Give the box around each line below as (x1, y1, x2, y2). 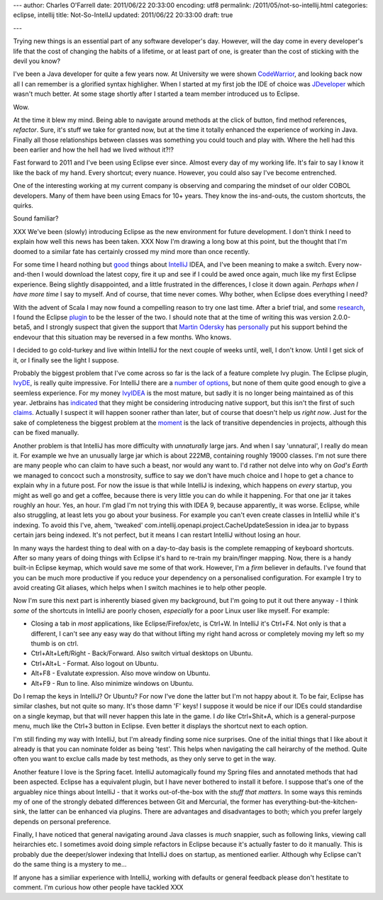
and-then (13, 270, 40, 279)
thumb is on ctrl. (30, 639, 79, 648)
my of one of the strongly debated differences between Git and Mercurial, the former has (13, 797, 274, 806)
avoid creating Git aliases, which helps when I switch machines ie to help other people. (13, 584, 267, 592)
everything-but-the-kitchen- (274, 797, 358, 806)
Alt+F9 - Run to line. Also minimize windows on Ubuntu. (30, 679, 194, 687)
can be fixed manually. (13, 428, 79, 437)
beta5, (13, 323, 32, 331)
